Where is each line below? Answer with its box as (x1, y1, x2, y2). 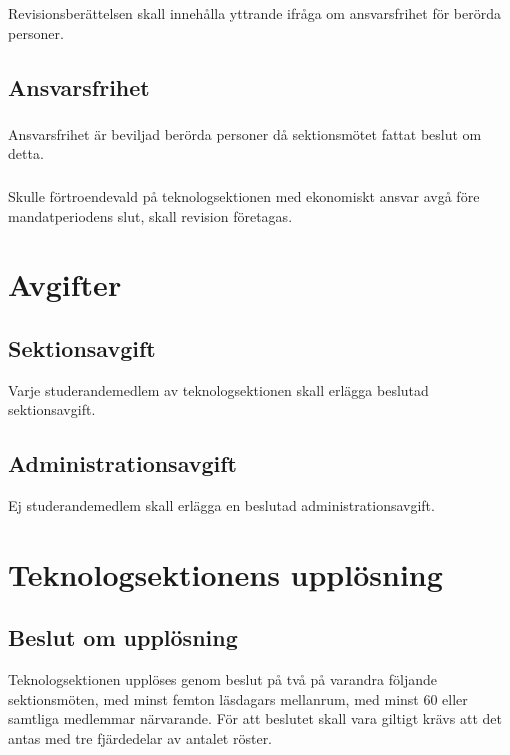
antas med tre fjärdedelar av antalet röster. (8, 728, 273, 749)
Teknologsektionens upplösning (8, 553, 443, 594)
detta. (8, 143, 44, 164)
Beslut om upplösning (8, 622, 238, 653)
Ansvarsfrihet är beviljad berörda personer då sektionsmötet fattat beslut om (8, 123, 482, 144)
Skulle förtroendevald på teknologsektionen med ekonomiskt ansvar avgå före (8, 185, 480, 206)
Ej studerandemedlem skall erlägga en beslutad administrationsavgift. (8, 495, 435, 516)
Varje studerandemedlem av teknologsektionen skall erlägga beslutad (8, 379, 429, 400)
